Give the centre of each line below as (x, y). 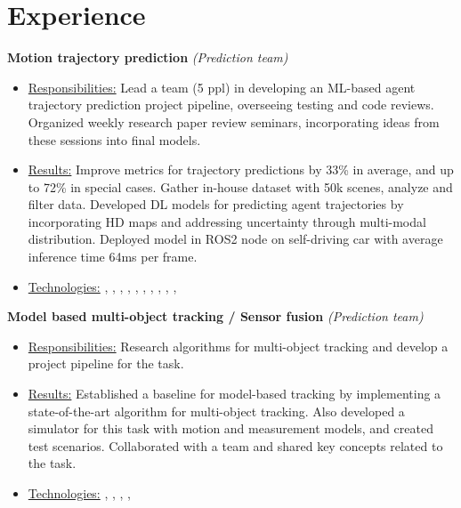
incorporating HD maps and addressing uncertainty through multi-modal (227, 221)
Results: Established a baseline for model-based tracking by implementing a (235, 394)
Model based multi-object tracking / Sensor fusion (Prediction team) (215, 316)
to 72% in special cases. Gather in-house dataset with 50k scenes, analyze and (240, 186)
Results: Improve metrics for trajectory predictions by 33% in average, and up (241, 169)
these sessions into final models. (114, 139)
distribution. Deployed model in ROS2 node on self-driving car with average (235, 239)
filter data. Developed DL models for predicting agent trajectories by (216, 204)
